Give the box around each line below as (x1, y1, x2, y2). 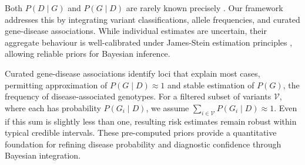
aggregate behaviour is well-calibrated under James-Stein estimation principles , (5, 36, 293, 48)
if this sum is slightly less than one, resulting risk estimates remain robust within (5, 115, 297, 127)
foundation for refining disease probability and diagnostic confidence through (5, 137, 281, 150)
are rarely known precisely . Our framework (126, 2, 283, 13)
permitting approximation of (5, 78, 108, 91)
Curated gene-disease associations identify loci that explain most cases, (5, 67, 260, 79)
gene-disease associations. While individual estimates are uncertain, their (5, 25, 267, 37)
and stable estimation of (167, 78, 254, 91)
